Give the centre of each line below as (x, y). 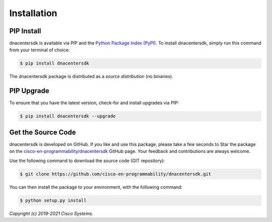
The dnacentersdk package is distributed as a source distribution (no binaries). (91, 77)
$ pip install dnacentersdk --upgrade (68, 116)
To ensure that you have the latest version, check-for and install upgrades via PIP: (94, 103)
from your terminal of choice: (40, 50)
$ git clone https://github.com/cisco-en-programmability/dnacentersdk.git (116, 174)
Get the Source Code (43, 132)
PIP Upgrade (29, 91)
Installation (33, 13)
